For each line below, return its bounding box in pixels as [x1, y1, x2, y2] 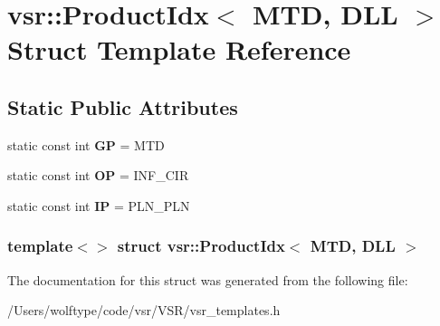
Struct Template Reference [7, 31, 351, 68]
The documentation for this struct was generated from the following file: [7, 270, 408, 289]
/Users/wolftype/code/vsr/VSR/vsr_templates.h [7, 301, 281, 320]
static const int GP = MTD [7, 135, 165, 154]
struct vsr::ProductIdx [117, 235, 285, 257]
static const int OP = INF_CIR [7, 166, 189, 185]
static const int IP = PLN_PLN [7, 196, 190, 215]
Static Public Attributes [7, 92, 238, 120]
